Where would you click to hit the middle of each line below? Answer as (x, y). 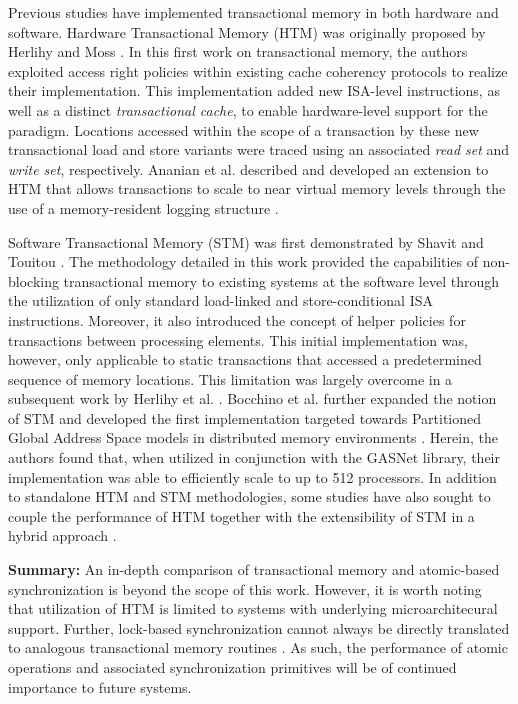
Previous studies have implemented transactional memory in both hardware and (253, 12)
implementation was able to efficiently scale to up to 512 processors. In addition (252, 476)
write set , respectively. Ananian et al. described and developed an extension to (248, 168)
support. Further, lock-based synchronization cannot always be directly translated (259, 627)
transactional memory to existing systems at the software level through (281, 280)
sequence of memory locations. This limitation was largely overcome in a (230, 378)
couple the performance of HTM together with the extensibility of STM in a (241, 515)
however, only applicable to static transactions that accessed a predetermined (245, 359)
